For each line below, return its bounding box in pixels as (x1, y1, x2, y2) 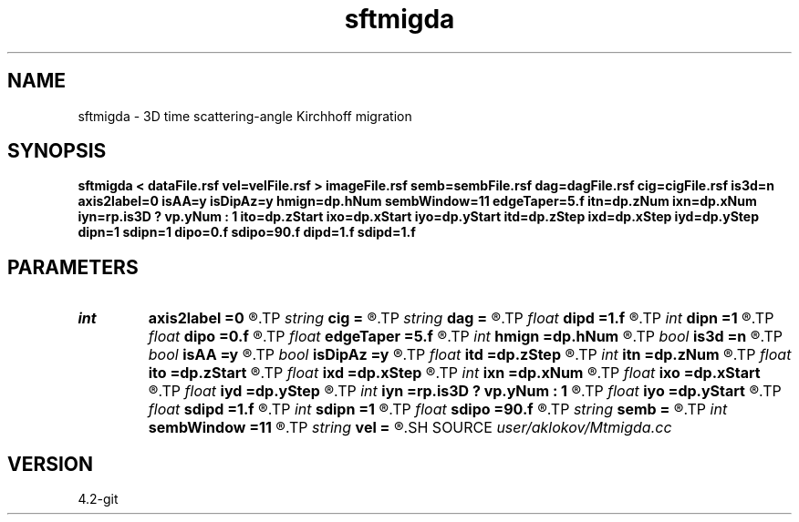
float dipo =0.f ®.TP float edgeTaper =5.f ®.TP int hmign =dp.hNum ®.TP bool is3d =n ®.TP (148, 327, 783, 346)
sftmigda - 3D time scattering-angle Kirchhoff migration (78, 107, 412, 124)
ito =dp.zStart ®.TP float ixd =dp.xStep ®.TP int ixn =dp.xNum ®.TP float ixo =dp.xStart (148, 363, 761, 383)
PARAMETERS (7, 255, 139, 279)
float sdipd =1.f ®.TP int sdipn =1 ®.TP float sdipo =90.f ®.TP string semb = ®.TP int (148, 400, 728, 419)
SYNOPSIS (7, 139, 107, 163)
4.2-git (78, 491, 119, 507)
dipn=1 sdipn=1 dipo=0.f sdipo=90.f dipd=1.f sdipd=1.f (78, 224, 416, 241)
